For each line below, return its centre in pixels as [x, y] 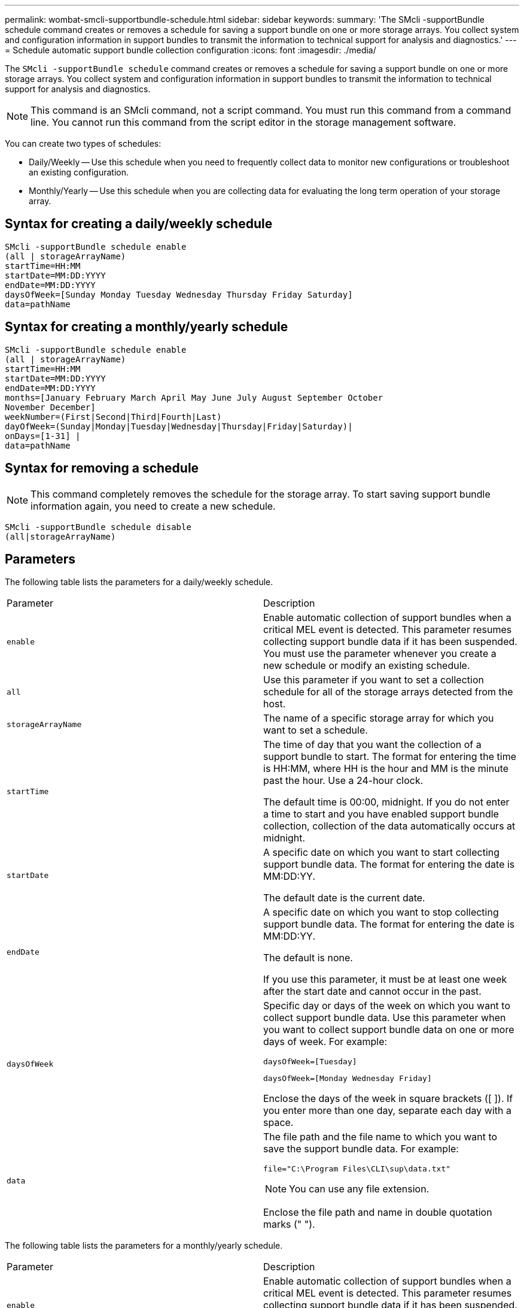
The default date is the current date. [344, 898]
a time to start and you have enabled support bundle [381, 814]
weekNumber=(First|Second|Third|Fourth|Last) [113, 417]
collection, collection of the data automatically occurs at [389, 826]
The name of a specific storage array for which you [379, 718]
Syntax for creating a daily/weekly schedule [139, 224]
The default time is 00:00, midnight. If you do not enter [386, 802]
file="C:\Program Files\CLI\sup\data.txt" [357, 1169]
